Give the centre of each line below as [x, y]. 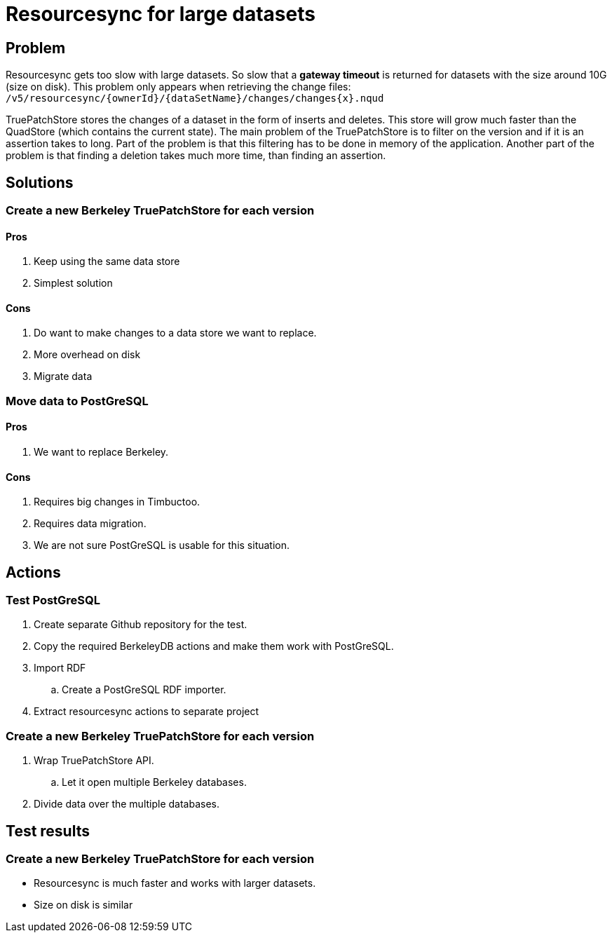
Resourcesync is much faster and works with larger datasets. [175, 883]
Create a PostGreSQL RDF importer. [144, 690]
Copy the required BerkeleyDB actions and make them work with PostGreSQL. [214, 646]
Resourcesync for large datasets [161, 14]
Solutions [40, 182]
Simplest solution [73, 283]
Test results [48, 831]
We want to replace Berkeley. [101, 452]
